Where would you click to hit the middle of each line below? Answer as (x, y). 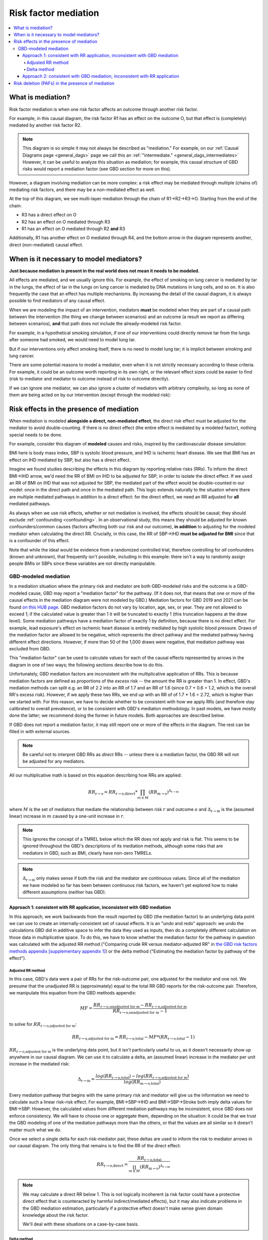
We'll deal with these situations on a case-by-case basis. (81, 1224)
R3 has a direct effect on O (49, 215)
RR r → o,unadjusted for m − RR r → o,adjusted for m (140, 1006)
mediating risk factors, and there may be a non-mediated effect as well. (82, 190)
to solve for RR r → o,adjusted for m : (43, 1024)
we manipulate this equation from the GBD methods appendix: (73, 993)
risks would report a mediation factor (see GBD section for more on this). (97, 169)
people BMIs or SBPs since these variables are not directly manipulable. (83, 563)
